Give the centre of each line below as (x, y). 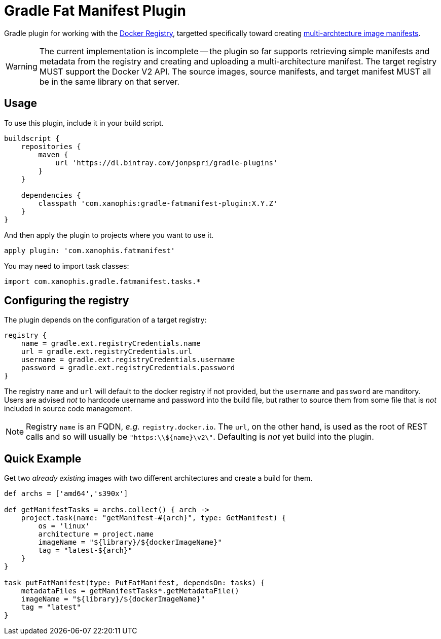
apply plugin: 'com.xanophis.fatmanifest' (90, 250)
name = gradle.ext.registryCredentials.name (111, 344)
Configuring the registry (67, 301)
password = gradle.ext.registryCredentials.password (128, 368)
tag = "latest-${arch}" (85, 551)
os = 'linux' (64, 526)
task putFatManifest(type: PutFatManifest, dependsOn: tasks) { (135, 583)
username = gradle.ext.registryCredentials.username (128, 360)
